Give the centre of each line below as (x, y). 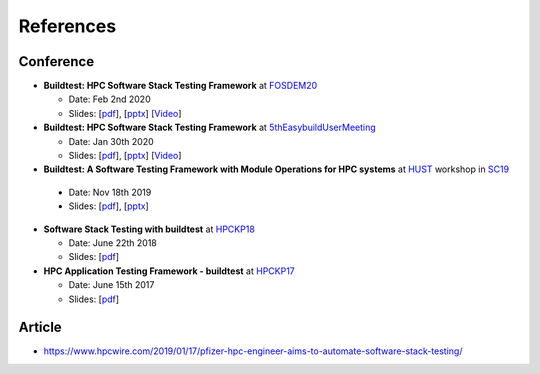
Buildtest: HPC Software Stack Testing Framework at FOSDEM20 (180, 86)
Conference (56, 61)
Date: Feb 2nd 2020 (109, 99)
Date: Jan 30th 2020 (111, 141)
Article (40, 327)
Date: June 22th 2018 (112, 242)
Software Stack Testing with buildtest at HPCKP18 (149, 229)
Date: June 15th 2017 (111, 285)
